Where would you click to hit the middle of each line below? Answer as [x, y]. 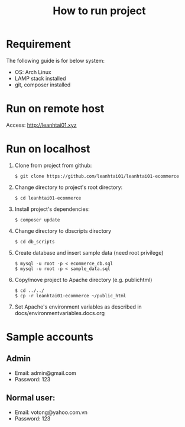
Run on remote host [55, 109]
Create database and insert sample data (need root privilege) [89, 252]
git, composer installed [43, 85]
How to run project [99, 11]
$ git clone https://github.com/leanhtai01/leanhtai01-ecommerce [97, 176]
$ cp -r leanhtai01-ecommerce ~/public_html [70, 296]
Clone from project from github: [53, 165]
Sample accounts [50, 337]
